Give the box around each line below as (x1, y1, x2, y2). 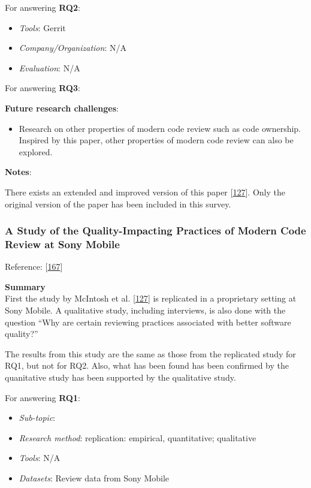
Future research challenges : (5, 101, 119, 114)
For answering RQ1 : (5, 391, 80, 403)
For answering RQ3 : (5, 82, 80, 94)
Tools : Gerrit (19, 21, 66, 34)
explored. (19, 145, 53, 158)
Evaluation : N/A (19, 61, 80, 74)
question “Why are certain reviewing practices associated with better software (5, 315, 291, 328)
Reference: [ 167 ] (5, 260, 63, 273)
